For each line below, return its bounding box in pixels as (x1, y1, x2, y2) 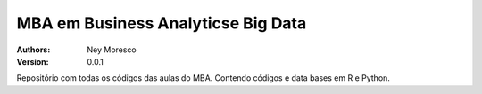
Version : (16, 56, 49, 67)
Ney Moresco (87, 44, 137, 55)
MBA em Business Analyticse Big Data (16, 13, 307, 33)
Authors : (16, 44, 51, 55)
